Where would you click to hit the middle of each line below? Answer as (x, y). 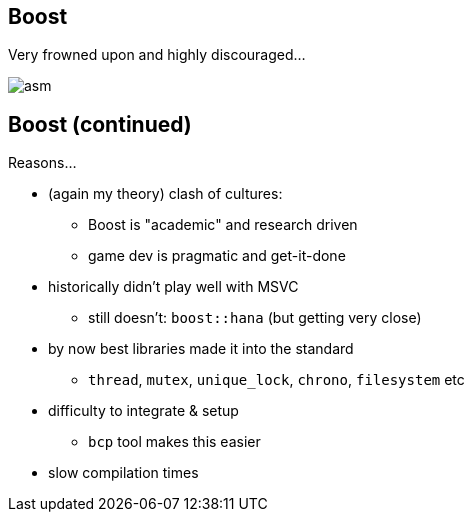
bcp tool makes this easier (174, 442)
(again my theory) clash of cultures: (165, 194)
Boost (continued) (100, 124)
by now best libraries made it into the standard (201, 349)
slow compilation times (123, 473)
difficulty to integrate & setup (143, 411)
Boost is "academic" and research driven (223, 225)
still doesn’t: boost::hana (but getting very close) (255, 318)
